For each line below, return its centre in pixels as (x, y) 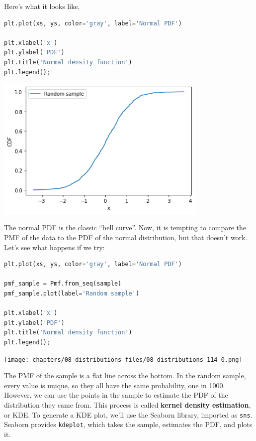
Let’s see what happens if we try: (54, 247)
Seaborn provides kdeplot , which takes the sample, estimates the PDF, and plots (128, 424)
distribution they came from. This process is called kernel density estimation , (128, 404)
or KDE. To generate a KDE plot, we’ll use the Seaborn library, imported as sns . (128, 414)
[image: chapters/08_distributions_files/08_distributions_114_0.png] (123, 360)
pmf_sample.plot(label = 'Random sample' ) (72, 293)
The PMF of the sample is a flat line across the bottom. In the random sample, (125, 375)
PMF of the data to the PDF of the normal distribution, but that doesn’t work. (126, 237)
